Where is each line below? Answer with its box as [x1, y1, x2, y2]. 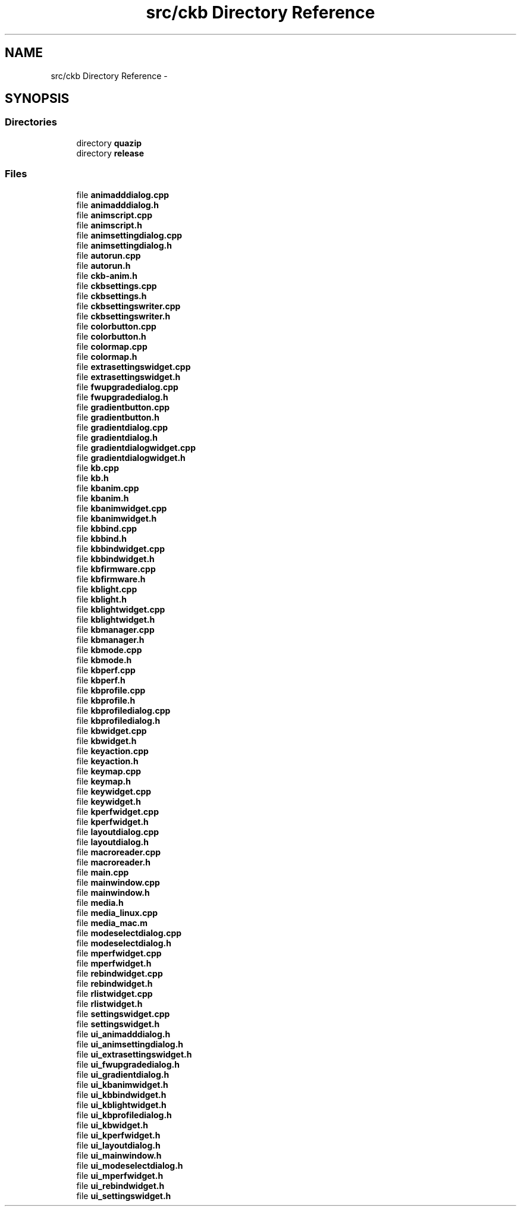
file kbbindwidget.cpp [76, 543, 165, 554]
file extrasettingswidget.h [76, 371, 181, 382]
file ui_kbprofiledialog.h [76, 1109, 172, 1120]
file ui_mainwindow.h [76, 1150, 162, 1160]
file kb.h [76, 472, 109, 483]
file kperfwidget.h [76, 816, 149, 827]
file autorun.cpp [76, 250, 141, 261]
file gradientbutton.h [76, 412, 159, 422]
